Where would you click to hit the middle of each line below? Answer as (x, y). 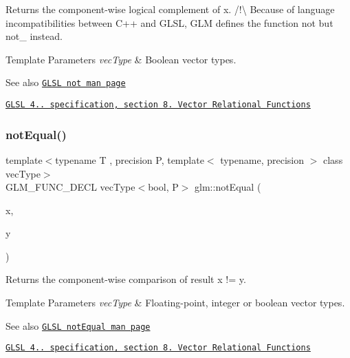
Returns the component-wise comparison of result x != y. (126, 279)
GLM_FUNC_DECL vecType (70, 187)
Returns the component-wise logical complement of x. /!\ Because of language (170, 9)
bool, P (163, 187)
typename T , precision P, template (130, 159)
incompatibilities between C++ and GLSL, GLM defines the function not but (169, 22)
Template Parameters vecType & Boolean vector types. (121, 59)
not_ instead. (34, 36)
